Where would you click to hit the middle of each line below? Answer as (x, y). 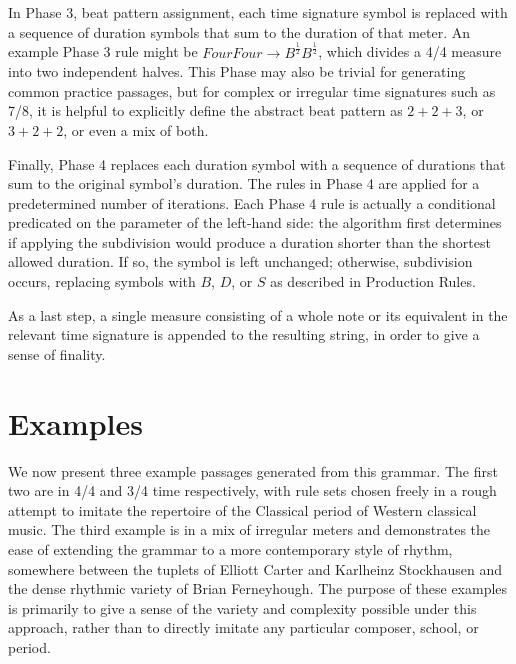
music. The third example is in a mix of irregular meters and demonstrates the (249, 529)
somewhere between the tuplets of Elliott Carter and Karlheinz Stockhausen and (255, 568)
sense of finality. (57, 353)
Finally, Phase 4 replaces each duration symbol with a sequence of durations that (257, 163)
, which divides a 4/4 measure (410, 51)
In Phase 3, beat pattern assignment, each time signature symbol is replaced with (258, 12)
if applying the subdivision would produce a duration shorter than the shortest (249, 241)
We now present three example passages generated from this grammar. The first (253, 470)
